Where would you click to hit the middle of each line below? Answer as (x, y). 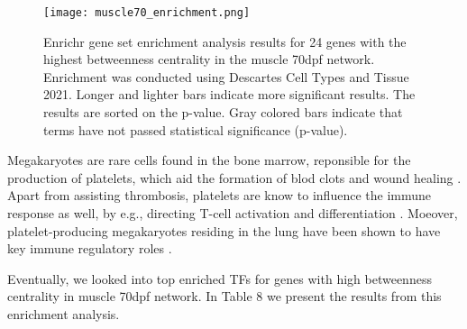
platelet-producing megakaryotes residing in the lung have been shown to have (224, 230)
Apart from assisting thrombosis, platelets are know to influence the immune (219, 195)
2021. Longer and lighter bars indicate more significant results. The (229, 94)
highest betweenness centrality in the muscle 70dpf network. (209, 59)
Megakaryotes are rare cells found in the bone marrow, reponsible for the (209, 160)
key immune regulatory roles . (90, 248)
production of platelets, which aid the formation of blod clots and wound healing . (234, 177)
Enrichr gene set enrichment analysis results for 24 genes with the (225, 41)
